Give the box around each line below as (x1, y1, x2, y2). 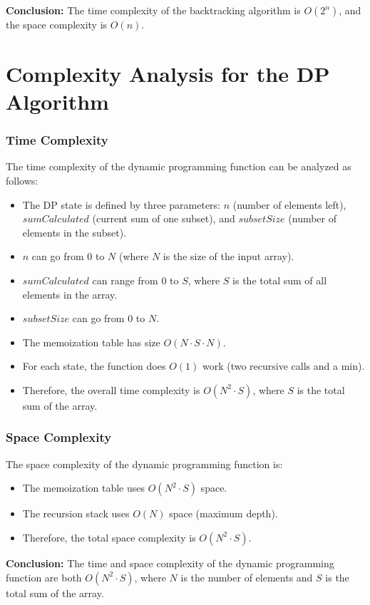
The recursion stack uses (22, 506, 130, 521)
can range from (92, 272, 158, 287)
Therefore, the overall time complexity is (22, 382, 200, 397)
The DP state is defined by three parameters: (22, 197, 221, 212)
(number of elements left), (232, 197, 346, 212)
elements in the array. (22, 286, 118, 301)
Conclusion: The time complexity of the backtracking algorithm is (6, 3, 301, 17)
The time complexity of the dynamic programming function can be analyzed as (6, 159, 351, 174)
